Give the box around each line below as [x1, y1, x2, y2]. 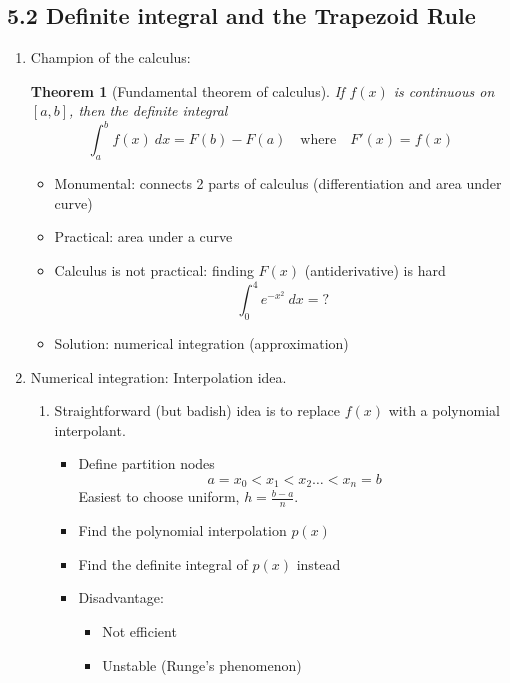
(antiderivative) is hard [304, 260, 446, 281]
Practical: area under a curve [54, 226, 233, 247]
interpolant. [54, 419, 126, 440]
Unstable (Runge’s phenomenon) [102, 654, 302, 675]
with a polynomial [388, 400, 500, 421]
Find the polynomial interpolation [78, 520, 287, 541]
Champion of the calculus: [30, 47, 191, 68]
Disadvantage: [78, 587, 164, 608]
